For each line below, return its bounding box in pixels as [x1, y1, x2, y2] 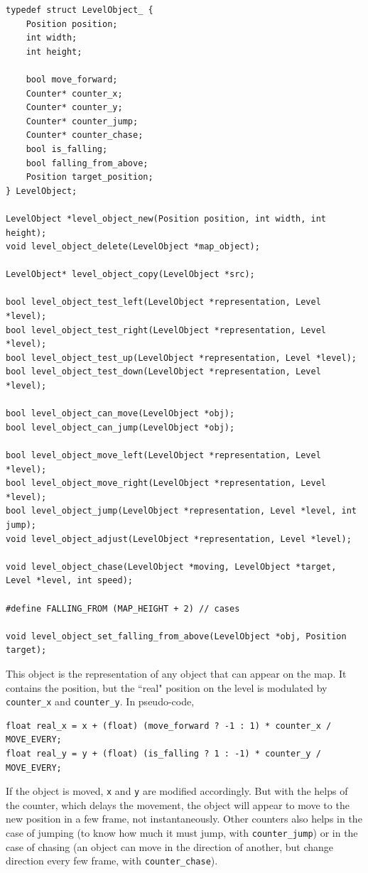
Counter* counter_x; [26, 88, 123, 99]
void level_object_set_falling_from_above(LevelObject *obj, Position [6, 631, 347, 641]
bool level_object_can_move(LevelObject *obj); [6, 408, 235, 419]
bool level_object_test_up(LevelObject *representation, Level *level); [6, 352, 357, 363]
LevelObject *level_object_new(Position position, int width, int [6, 213, 327, 224]
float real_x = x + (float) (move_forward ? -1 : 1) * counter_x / [6, 720, 332, 731]
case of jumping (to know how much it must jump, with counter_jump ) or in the [6, 825, 358, 840]
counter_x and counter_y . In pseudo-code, [6, 694, 195, 709]
